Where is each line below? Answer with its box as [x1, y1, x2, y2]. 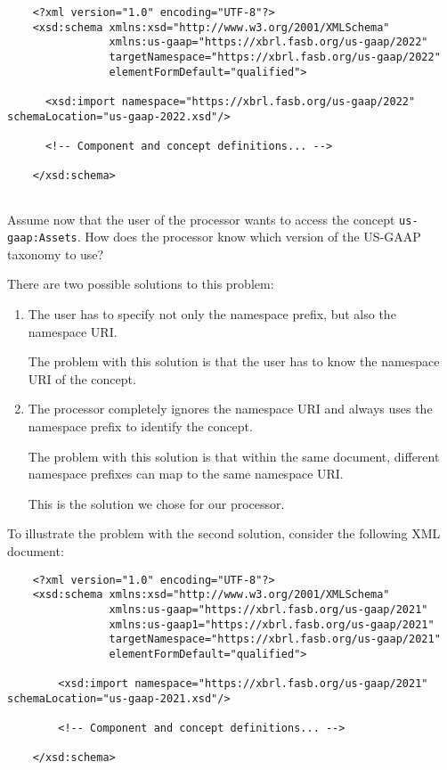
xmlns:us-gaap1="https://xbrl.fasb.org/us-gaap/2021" [109, 618, 435, 631]
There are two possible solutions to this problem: [7, 274, 274, 293]
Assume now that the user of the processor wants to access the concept [7, 209, 395, 228]
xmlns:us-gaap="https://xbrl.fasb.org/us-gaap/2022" [109, 36, 428, 49]
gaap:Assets [7, 232, 77, 245]
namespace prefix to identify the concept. [28, 417, 253, 435]
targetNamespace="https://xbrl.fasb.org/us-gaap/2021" [109, 633, 441, 646]
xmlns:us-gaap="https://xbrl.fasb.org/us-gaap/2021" [109, 602, 428, 616]
